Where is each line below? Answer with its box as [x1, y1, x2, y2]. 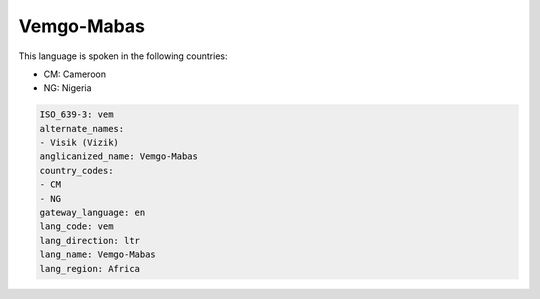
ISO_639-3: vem [39, 109, 114, 120]
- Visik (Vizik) [39, 137, 120, 149]
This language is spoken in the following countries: [18, 50, 228, 62]
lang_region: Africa [39, 263, 140, 274]
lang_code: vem [39, 221, 114, 232]
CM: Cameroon [43, 68, 107, 80]
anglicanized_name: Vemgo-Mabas [39, 151, 199, 162]
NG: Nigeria [43, 82, 92, 94]
